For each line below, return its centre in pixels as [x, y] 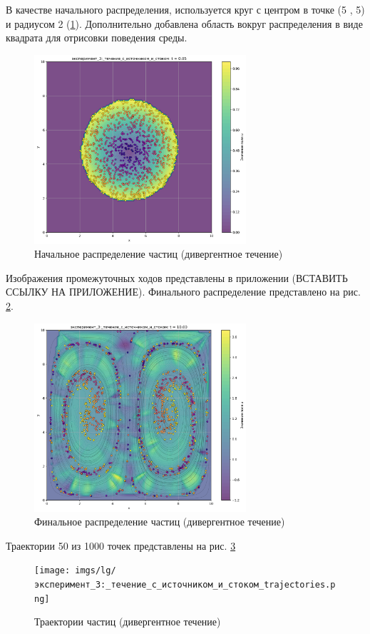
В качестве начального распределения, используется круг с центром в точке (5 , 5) [185, 9]
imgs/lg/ [96, 571]
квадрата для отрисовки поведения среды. [97, 37]
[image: [52, 571]
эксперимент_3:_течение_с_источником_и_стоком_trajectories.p [185, 585]
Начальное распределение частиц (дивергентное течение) [159, 254]
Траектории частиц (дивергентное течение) [128, 622]
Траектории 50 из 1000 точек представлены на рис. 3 [121, 545]
